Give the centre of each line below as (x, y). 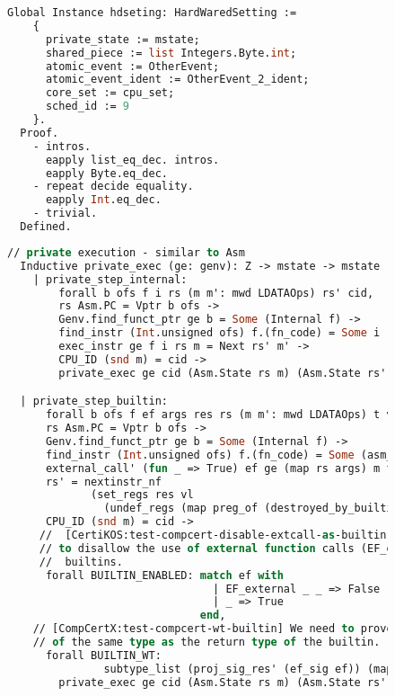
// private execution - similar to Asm (126, 252)
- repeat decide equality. (113, 187)
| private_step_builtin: (94, 402)
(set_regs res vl (142, 495)
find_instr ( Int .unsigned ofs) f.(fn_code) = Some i (219, 333)
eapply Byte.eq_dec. (106, 173)
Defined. (46, 227)
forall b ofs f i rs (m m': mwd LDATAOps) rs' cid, (216, 293)
